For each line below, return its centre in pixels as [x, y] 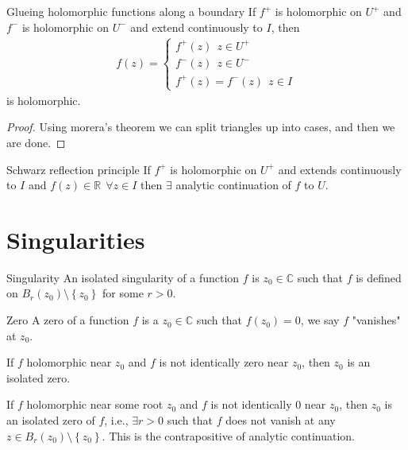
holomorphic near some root [95, 404]
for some [123, 293]
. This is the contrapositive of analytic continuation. [228, 435]
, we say [320, 320]
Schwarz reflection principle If [79, 169]
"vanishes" [376, 320]
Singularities [76, 239]
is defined [379, 277]
